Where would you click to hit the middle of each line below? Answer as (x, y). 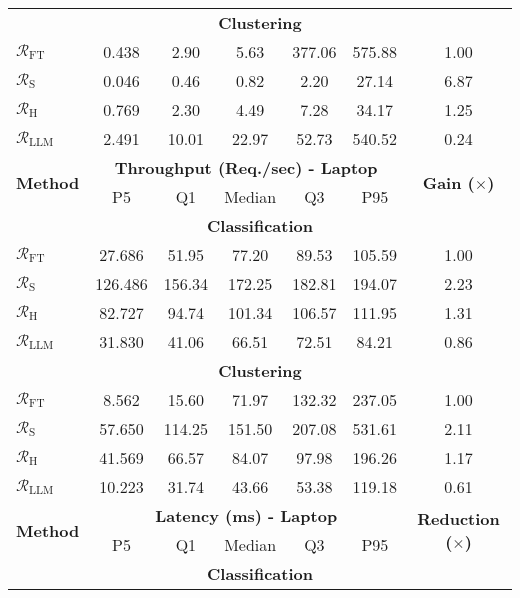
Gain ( (448, 182)
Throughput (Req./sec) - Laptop (246, 167)
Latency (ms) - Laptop (246, 515)
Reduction (458, 518)
